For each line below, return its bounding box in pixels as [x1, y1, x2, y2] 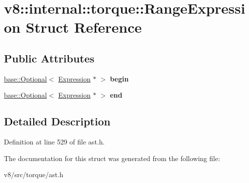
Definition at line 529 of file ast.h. [4, 137, 105, 147]
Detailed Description [4, 114, 111, 129]
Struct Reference [25, 17, 142, 37]
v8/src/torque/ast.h [4, 169, 63, 180]
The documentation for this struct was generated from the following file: [4, 153, 220, 163]
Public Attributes [4, 50, 95, 65]
